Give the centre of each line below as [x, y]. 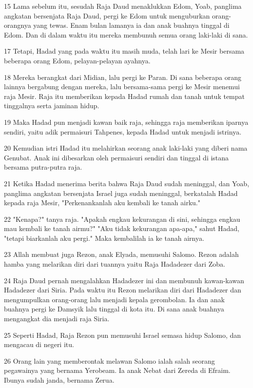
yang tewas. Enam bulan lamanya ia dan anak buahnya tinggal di [131, 25]
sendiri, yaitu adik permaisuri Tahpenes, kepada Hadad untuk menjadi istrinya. [123, 131]
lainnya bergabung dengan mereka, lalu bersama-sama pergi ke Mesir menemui [122, 87]
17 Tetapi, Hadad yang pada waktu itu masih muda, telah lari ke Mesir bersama [124, 51]
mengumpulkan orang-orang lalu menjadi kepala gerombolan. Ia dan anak [114, 299]
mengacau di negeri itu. [39, 344]
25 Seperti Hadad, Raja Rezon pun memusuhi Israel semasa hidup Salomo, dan [123, 335]
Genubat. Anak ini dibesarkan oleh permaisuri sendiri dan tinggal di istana [117, 157]
